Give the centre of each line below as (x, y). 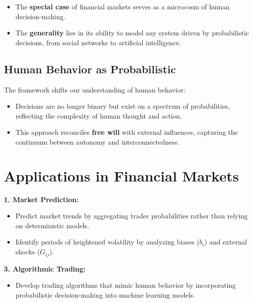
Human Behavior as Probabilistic (90, 69)
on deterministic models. (52, 225)
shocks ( (28, 252)
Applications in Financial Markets (122, 175)
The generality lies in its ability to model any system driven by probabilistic (132, 33)
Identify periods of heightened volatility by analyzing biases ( (107, 242)
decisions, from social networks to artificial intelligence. (98, 42)
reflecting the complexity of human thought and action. (99, 115)
